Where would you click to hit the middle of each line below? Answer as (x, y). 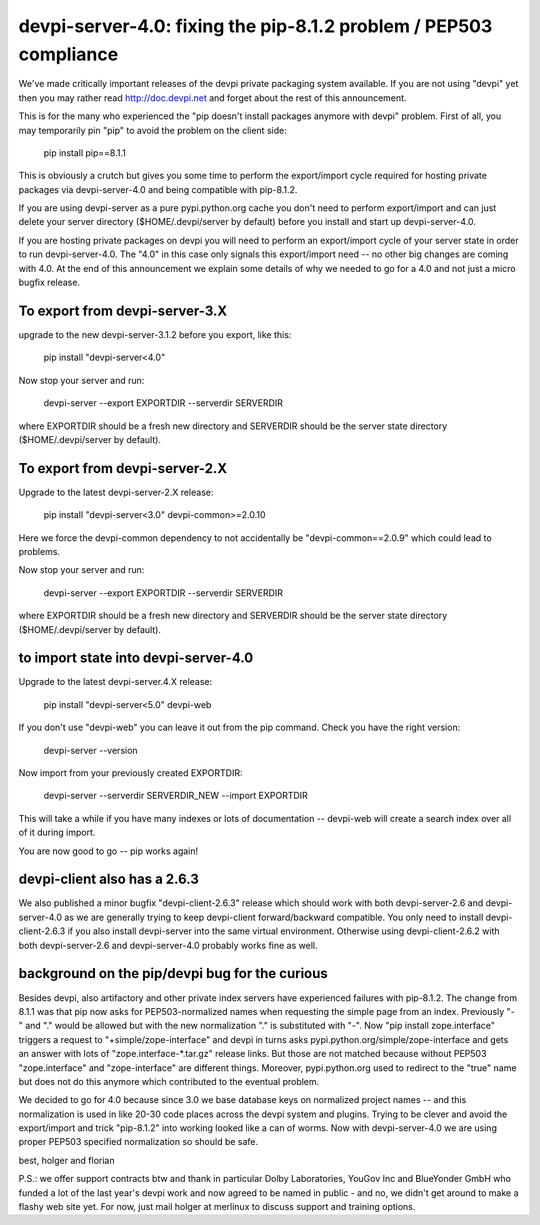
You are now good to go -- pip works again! (108, 851)
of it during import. (57, 832)
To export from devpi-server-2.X (123, 468)
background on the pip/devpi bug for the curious (173, 973)
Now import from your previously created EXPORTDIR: (130, 773)
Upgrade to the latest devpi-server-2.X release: (116, 492)
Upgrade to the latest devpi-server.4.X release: (115, 682)
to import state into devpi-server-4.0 (136, 658)
